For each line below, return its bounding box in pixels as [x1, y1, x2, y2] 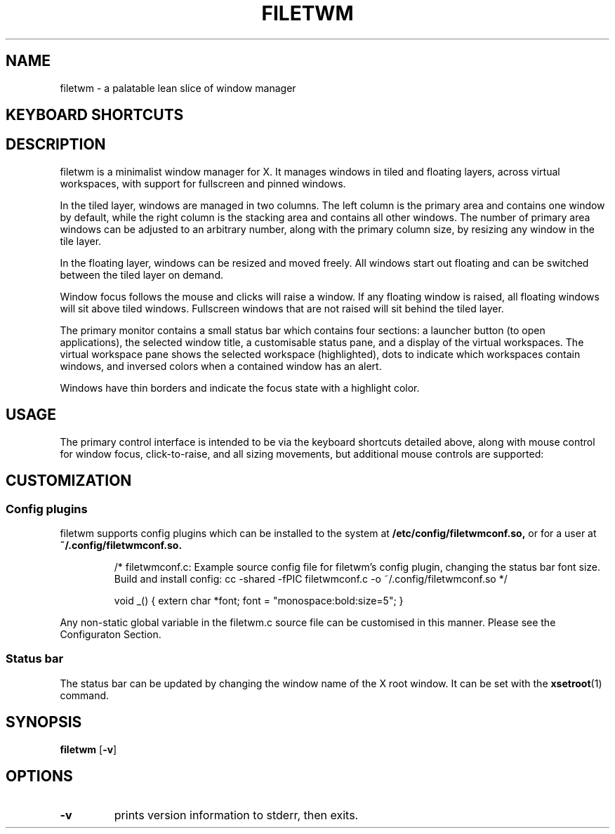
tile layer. [60, 234, 102, 247]
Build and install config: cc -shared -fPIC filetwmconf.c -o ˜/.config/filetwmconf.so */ [114, 572, 508, 585]
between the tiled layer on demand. [60, 268, 223, 281]
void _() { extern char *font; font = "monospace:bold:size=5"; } [114, 594, 404, 607]
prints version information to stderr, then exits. [114, 808, 359, 823]
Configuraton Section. [60, 628, 161, 640]
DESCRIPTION [6, 135, 106, 154]
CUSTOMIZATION [6, 472, 132, 490]
